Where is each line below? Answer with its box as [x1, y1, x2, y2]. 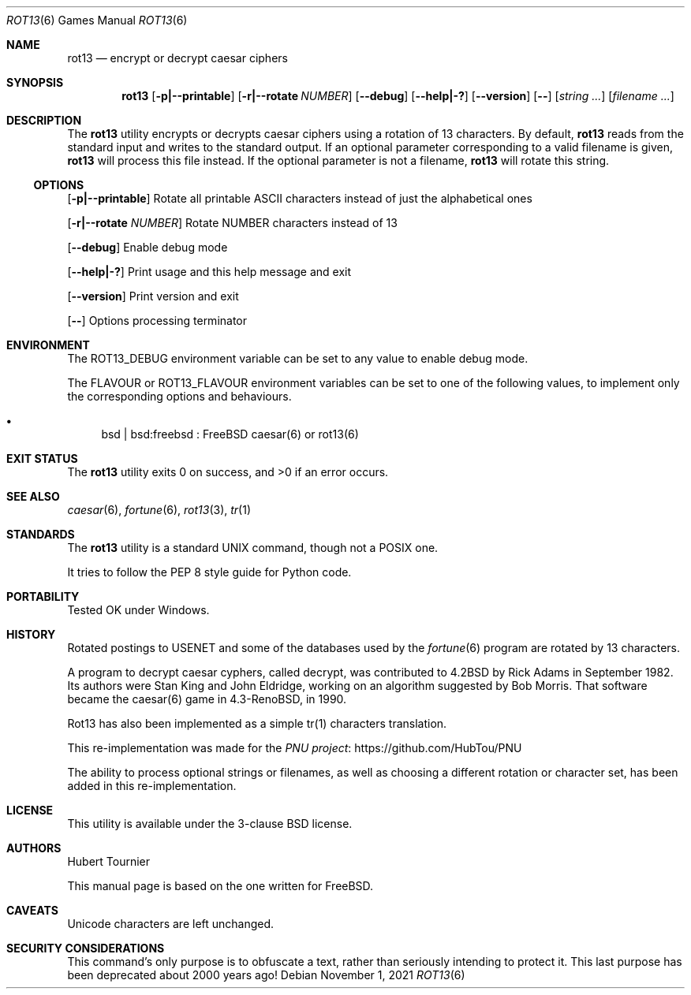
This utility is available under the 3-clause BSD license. [67, 817, 353, 830]
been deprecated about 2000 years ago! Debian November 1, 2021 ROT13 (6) [67, 968, 465, 982]
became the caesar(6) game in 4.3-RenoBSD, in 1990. [67, 692, 347, 706]
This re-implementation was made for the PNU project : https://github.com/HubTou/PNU [67, 741, 522, 755]
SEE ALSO [6, 490, 60, 503]
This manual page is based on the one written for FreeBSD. [67, 879, 374, 893]
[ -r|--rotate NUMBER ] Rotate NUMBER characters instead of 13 [67, 216, 398, 229]
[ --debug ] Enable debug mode [67, 240, 228, 254]
